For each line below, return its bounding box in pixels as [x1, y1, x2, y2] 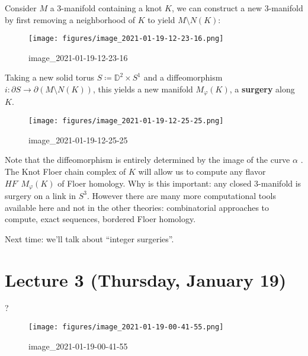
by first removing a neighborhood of [5, 13, 135, 25]
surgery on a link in [5, 189, 76, 201]
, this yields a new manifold [92, 83, 193, 95]
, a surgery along [229, 83, 295, 95]
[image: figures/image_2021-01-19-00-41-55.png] [28, 323, 224, 332]
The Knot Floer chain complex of [5, 165, 126, 177]
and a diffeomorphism [143, 71, 223, 84]
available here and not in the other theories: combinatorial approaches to [5, 201, 269, 213]
